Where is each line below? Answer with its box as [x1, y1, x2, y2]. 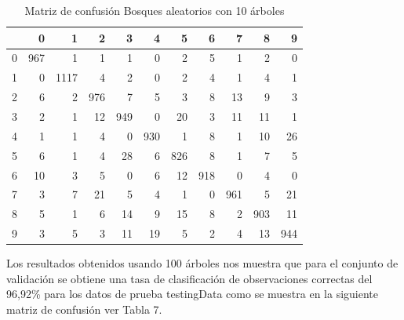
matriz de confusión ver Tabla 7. [6, 300, 162, 317]
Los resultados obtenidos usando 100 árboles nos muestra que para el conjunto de [6, 255, 399, 271]
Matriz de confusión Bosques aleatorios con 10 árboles [24, 2, 285, 18]
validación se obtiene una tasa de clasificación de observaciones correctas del [6, 270, 373, 286]
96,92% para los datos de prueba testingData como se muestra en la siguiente [6, 285, 378, 302]
